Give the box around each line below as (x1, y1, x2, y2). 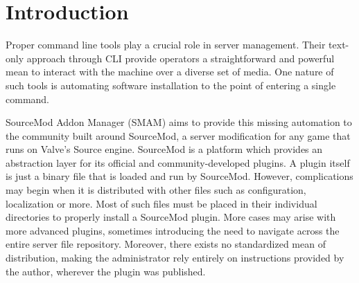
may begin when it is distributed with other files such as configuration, (6, 183, 306, 197)
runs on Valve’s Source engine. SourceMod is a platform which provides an (6, 142, 323, 156)
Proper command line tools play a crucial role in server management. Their (6, 37, 326, 52)
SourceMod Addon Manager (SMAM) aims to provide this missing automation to (6, 115, 352, 129)
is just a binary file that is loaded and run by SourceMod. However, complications (6, 169, 353, 183)
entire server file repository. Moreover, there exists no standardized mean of (6, 237, 326, 251)
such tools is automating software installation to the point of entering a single (6, 77, 336, 92)
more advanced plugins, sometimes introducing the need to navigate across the (6, 223, 340, 237)
